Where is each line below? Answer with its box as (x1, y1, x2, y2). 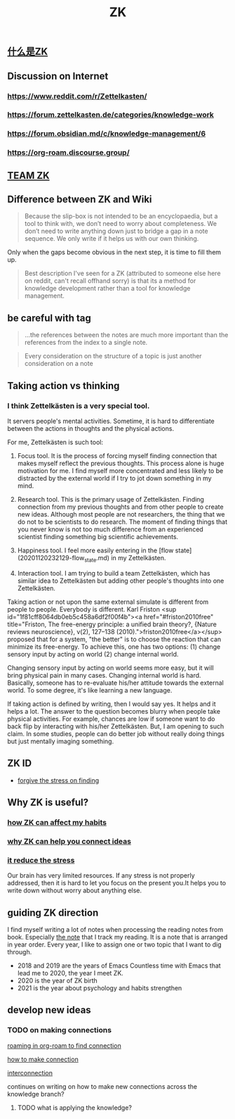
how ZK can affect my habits (7, 817, 107, 827)
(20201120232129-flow (17, 553, 85, 562)
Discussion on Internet (7, 70, 109, 82)
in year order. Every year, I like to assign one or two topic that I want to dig (7, 940, 222, 949)
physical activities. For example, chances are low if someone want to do (7, 714, 215, 723)
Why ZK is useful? (7, 796, 89, 808)
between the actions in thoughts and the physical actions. (7, 424, 174, 433)
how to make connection (7, 1055, 79, 1063)
